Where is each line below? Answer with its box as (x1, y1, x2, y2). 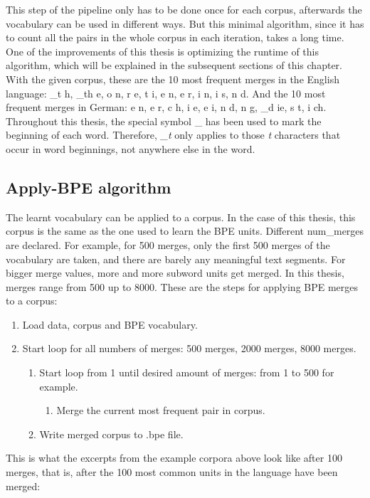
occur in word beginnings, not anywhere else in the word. (6, 141, 255, 156)
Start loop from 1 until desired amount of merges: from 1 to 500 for (39, 365, 334, 380)
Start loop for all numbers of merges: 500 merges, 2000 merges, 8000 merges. (22, 341, 356, 356)
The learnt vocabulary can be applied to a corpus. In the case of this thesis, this (6, 209, 356, 224)
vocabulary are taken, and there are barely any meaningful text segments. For (6, 251, 346, 266)
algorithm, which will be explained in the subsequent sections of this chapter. (6, 58, 342, 73)
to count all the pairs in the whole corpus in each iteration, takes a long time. (6, 30, 344, 45)
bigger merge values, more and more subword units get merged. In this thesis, (6, 265, 344, 280)
